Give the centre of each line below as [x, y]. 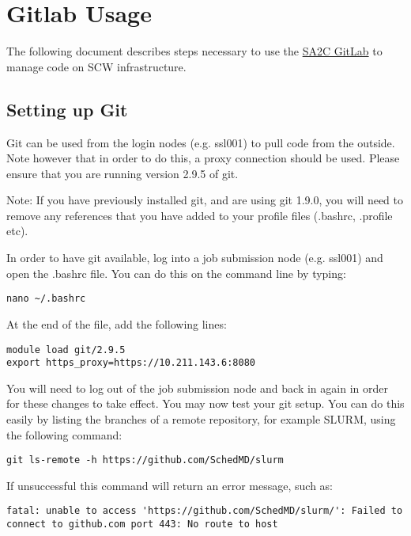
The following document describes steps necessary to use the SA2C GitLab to [194, 51]
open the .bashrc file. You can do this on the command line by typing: [176, 273]
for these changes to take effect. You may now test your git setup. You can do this [205, 403]
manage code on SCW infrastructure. [96, 66]
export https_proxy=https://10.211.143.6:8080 [131, 363]
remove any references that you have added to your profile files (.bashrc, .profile [200, 215]
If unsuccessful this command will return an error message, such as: [170, 485]
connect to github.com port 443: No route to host [142, 525]
